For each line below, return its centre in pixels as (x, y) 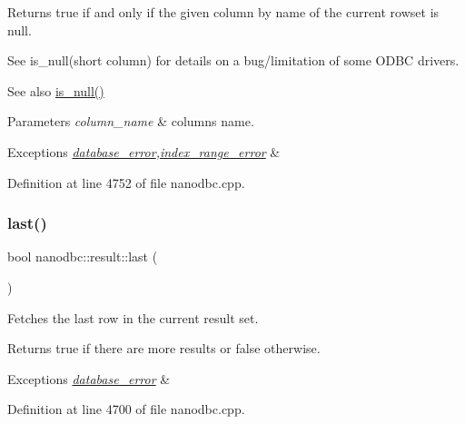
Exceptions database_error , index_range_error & (144, 151)
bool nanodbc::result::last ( (83, 256)
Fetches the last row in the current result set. (133, 317)
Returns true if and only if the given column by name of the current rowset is (223, 12)
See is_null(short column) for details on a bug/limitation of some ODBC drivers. (233, 60)
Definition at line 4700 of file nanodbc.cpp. (126, 409)
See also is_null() (56, 90)
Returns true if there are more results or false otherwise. (164, 348)
